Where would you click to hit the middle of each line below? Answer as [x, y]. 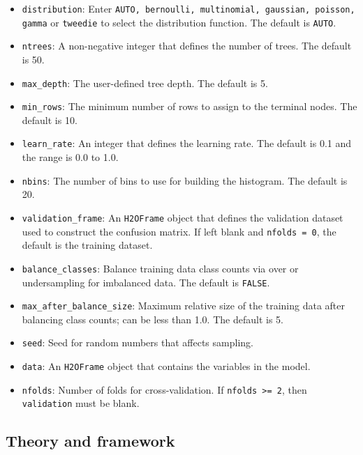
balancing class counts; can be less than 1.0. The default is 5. [153, 319]
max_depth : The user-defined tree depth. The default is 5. [145, 83]
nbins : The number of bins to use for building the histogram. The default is [185, 180]
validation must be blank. [81, 403]
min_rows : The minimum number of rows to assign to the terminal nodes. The [190, 106]
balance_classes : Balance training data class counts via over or [160, 268]
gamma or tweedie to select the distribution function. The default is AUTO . [179, 22]
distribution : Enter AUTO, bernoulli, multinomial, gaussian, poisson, [188, 8]
